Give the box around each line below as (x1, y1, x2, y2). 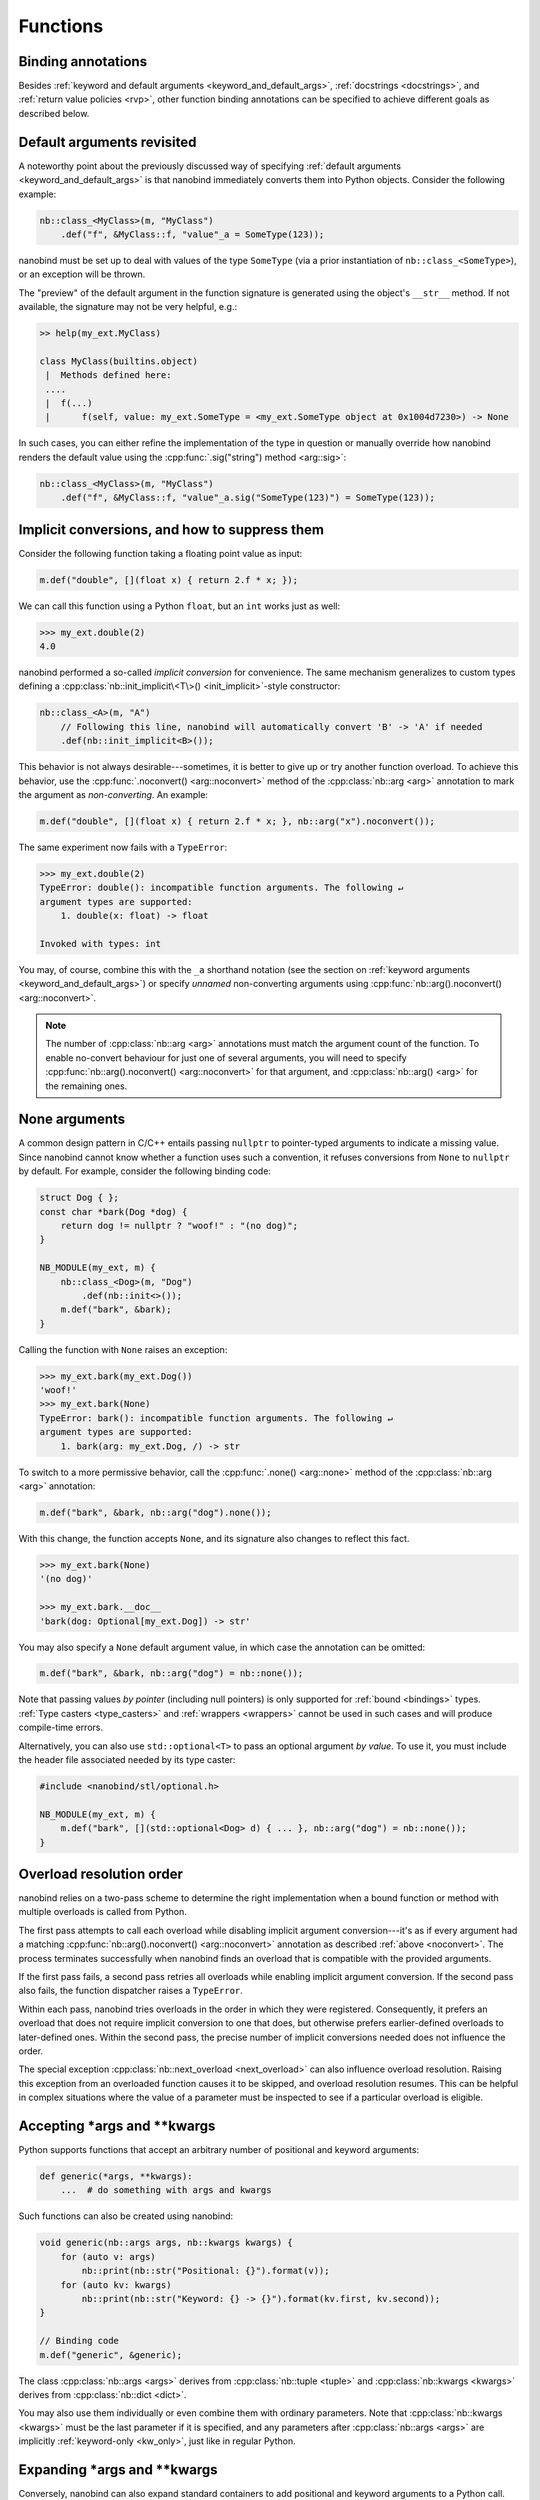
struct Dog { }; (39, 1192, 120, 1204)
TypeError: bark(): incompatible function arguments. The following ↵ (39, 1412, 394, 1424)
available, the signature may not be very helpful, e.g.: (18, 301, 238, 313)
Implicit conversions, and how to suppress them (18, 521, 325, 538)
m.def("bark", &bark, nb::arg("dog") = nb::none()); (39, 1668, 304, 1679)
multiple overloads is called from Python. (18, 1906, 187, 1918)
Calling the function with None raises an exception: (18, 1343, 228, 1355)
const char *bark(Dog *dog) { (39, 1206, 188, 1217)
